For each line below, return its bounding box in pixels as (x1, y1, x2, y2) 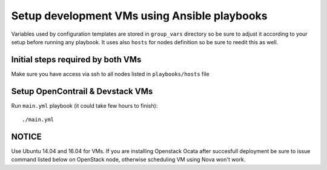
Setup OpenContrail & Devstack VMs (11, 86, 153, 96)
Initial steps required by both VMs (11, 54, 142, 65)
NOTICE (11, 131, 42, 142)
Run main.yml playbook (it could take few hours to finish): (11, 102, 158, 109)
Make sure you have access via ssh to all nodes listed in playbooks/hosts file (11, 70, 210, 77)
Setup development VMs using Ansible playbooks (11, 9, 268, 22)
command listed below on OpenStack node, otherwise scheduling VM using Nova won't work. (11, 156, 246, 163)
